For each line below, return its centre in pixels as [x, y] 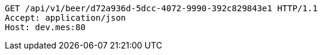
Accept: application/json [66, 18]
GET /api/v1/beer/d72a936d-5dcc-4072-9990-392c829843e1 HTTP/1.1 [161, 8]
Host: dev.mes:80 [45, 27]
